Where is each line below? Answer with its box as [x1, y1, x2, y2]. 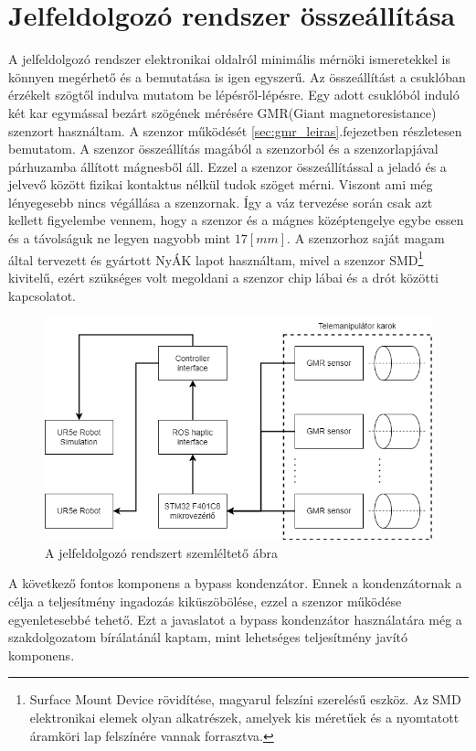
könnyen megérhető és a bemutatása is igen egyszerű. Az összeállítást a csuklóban [8, 67, 466, 86]
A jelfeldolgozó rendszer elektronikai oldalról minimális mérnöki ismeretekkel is [8, 49, 450, 69]
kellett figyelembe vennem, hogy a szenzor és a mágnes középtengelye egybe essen [8, 210, 464, 230]
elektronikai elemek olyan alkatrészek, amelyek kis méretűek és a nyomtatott [29, 707, 460, 726]
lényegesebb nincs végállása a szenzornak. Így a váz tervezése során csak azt [8, 192, 433, 211]
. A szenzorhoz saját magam [287, 229, 445, 248]
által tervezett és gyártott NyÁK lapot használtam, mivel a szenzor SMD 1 [8, 247, 424, 269]
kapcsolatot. [8, 285, 76, 305]
